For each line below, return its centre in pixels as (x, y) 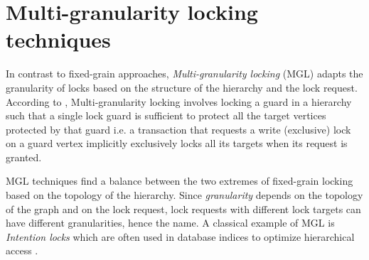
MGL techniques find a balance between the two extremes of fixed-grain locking (180, 181)
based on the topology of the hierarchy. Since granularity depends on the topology (184, 195)
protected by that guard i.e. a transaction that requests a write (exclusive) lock (178, 129)
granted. (24, 157)
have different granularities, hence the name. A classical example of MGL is (170, 223)
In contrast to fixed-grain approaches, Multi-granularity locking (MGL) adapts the (184, 74)
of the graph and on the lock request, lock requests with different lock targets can (183, 208)
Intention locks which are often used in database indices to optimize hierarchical (180, 236)
